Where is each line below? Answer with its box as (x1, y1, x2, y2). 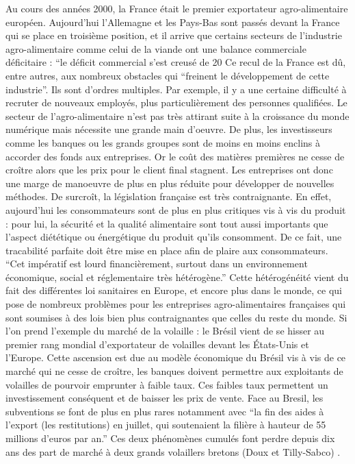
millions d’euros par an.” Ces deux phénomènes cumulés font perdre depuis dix (5, 431, 335, 445)
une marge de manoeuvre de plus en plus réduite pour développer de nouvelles (5, 175, 334, 190)
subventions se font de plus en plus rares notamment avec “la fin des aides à (5, 404, 324, 418)
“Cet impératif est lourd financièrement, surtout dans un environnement (5, 256, 308, 271)
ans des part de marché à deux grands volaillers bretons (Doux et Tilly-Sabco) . (5, 444, 341, 459)
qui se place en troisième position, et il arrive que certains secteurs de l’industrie (5, 28, 342, 42)
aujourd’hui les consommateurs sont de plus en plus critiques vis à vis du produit (5, 202, 346, 217)
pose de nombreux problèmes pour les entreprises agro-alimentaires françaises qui (5, 297, 346, 311)
